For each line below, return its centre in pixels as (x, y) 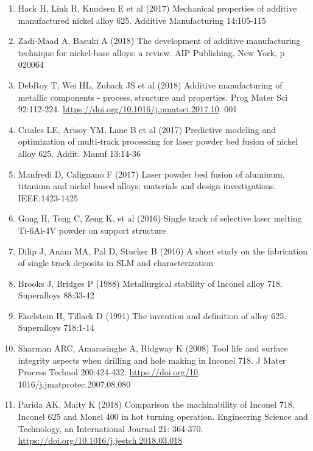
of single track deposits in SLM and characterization (116, 263)
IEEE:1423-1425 (48, 197)
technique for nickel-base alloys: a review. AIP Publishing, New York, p (151, 52)
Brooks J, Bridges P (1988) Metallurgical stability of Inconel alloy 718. (150, 283)
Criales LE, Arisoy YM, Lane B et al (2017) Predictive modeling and (147, 129)
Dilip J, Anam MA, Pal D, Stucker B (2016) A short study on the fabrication (163, 251)
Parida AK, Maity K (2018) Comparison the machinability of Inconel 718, (156, 404)
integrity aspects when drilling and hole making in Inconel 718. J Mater (152, 360)
